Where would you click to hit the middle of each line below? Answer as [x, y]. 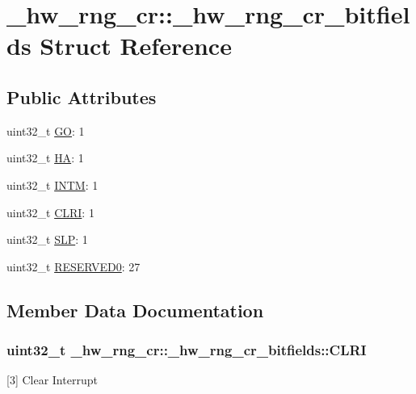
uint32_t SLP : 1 [47, 239]
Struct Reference [136, 46]
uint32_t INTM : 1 [53, 184]
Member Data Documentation [135, 310]
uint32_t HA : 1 [45, 158]
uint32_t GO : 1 [46, 130]
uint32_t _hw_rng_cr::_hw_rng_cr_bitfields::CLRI [187, 350]
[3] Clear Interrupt [52, 380]
